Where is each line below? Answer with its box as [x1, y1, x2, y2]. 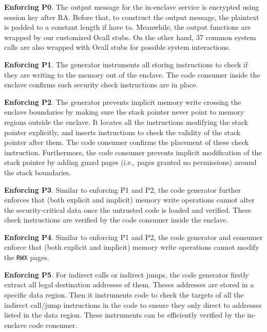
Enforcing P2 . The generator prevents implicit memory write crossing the [4, 96, 241, 107]
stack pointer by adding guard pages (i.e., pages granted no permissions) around [4, 157, 257, 168]
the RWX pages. [4, 252, 49, 263]
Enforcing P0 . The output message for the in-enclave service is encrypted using [4, 2, 259, 12]
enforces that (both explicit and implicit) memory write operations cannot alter [4, 194, 255, 205]
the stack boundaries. [4, 167, 71, 177]
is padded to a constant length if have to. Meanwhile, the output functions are [4, 22, 251, 32]
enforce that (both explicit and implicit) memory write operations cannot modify [4, 242, 259, 252]
